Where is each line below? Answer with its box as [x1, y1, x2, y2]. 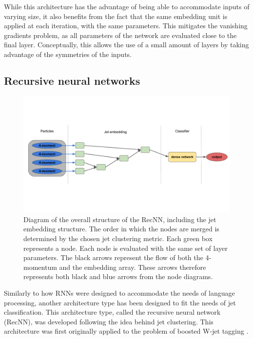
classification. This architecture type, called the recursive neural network [4, 307, 221, 317]
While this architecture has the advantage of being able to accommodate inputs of [4, 1, 250, 11]
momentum [23, 262, 57, 272]
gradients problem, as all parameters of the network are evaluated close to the [4, 30, 237, 40]
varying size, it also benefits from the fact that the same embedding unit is [4, 11, 228, 21]
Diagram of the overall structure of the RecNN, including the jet [23, 214, 216, 224]
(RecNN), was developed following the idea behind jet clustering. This [4, 316, 214, 326]
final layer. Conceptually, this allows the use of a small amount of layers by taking [4, 39, 249, 50]
